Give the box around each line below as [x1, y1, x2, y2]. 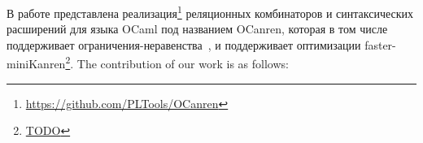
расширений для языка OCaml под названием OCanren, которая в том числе [7, 20, 388, 37]
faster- [364, 36, 396, 53]
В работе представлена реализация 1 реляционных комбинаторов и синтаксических [7, 2, 414, 21]
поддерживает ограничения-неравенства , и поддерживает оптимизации [7, 36, 361, 53]
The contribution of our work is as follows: [76, 55, 289, 72]
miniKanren [7, 55, 66, 72]
